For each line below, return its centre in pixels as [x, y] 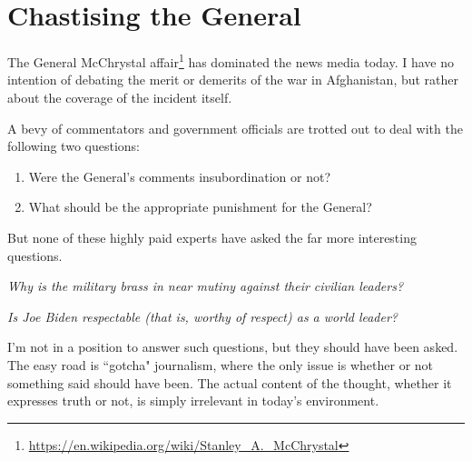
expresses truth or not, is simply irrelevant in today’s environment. [193, 401]
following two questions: [74, 146]
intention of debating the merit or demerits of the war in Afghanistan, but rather [233, 80]
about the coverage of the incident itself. [120, 97]
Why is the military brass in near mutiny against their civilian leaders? [206, 286]
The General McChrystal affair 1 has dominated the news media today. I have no [231, 60]
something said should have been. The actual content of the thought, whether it [230, 382]
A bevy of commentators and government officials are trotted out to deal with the [235, 128]
